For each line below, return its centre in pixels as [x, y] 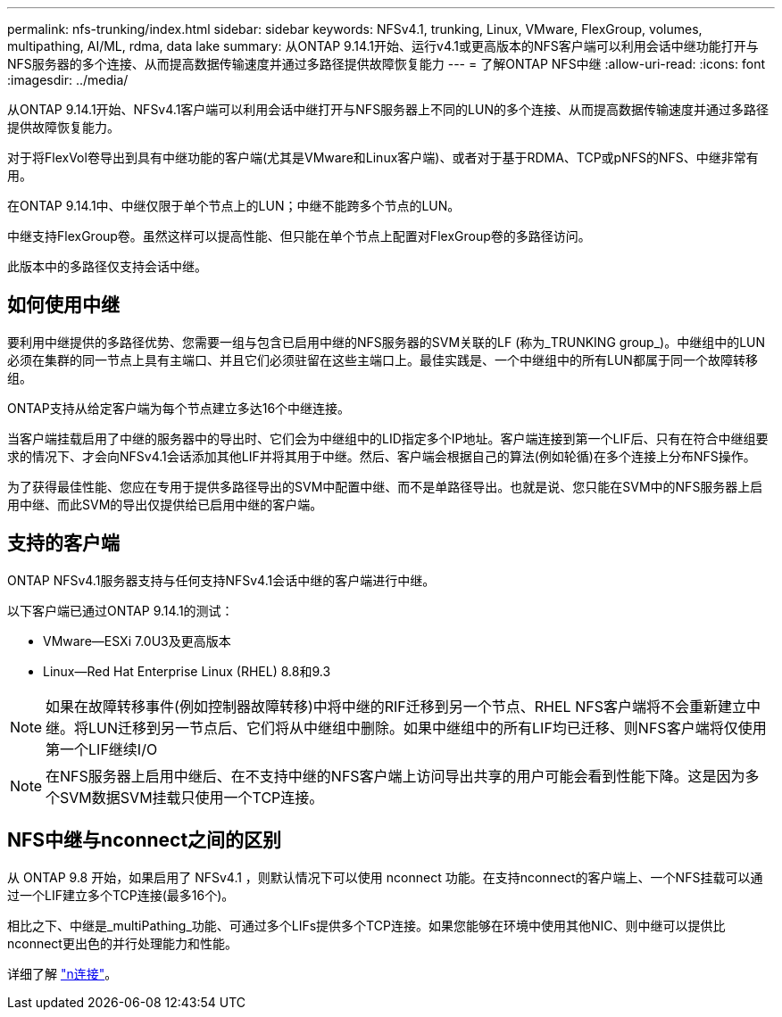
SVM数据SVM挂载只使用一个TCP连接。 [192, 797]
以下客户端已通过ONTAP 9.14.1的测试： [121, 610]
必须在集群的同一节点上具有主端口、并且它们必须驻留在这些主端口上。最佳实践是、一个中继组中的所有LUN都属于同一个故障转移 [383, 360]
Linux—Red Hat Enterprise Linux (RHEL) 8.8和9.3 [187, 671]
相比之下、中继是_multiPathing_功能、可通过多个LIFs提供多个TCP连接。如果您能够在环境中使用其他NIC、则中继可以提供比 [366, 925]
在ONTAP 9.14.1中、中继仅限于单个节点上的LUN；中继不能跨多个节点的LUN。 [234, 206]
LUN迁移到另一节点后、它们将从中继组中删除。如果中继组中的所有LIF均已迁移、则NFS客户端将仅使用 [428, 728]
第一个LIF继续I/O [102, 749]
